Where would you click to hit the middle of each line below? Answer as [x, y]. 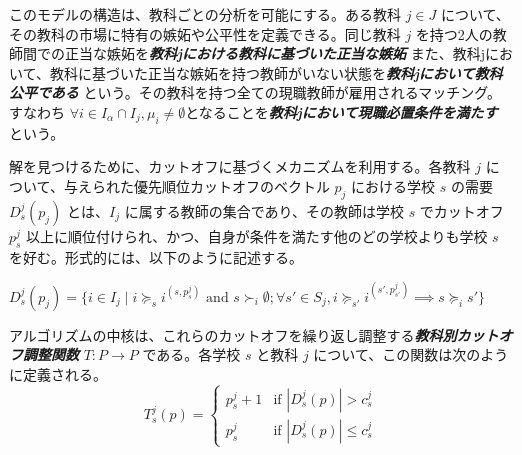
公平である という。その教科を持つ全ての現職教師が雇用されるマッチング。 [255, 92]
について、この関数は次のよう [411, 354]
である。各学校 [191, 354]
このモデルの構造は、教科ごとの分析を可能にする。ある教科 [205, 14]
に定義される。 [58, 373]
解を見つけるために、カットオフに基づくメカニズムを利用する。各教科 [240, 166]
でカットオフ [461, 210]
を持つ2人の [454, 33]
